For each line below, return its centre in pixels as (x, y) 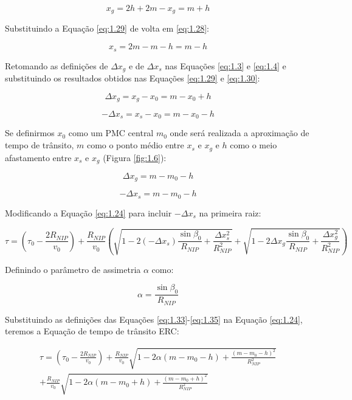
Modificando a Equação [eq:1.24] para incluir (88, 212)
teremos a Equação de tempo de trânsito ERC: (92, 331)
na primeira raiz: (230, 212)
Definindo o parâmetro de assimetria (73, 269)
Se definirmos (30, 133)
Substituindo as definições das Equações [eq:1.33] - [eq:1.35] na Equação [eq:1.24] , (154, 319)
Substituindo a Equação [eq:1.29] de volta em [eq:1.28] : (107, 28)
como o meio (254, 145)
